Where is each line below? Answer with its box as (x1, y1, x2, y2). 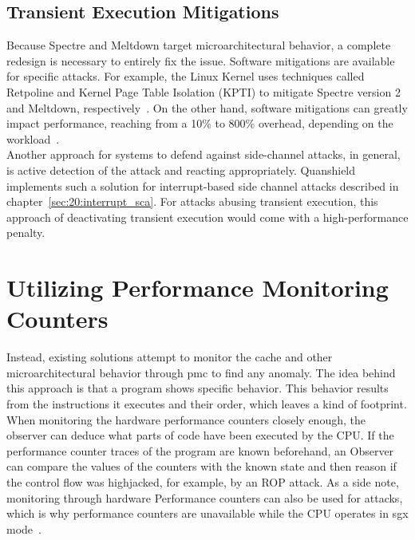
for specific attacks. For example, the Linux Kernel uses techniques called (6, 68, 365, 85)
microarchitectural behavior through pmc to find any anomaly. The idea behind (6, 364, 396, 380)
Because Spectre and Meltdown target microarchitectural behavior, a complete (6, 37, 391, 53)
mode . (6, 520, 41, 537)
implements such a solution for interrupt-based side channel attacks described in (6, 177, 399, 194)
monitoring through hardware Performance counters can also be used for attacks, (6, 489, 403, 506)
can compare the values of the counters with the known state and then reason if (6, 458, 397, 475)
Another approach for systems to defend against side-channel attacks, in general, (6, 146, 401, 163)
